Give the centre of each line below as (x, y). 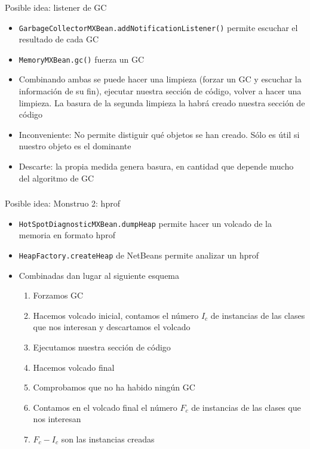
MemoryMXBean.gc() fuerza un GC (82, 59)
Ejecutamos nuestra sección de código (102, 347)
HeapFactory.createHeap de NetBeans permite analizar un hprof (139, 255)
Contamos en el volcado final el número (105, 407)
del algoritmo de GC (56, 178)
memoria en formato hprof (67, 235)
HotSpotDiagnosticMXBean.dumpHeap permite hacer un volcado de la (145, 223)
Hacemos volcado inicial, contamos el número (116, 315)
